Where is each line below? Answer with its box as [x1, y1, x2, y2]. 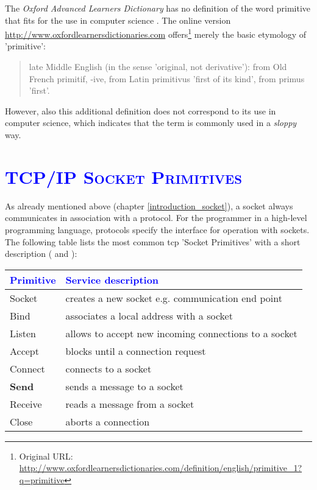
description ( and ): [5, 247, 77, 260]
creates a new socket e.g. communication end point [65, 290, 282, 305]
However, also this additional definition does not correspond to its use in [5, 104, 276, 117]
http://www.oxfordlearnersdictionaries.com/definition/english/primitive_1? [19, 461, 302, 474]
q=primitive [19, 473, 65, 486]
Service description [65, 272, 159, 287]
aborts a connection [65, 414, 150, 429]
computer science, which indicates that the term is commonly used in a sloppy [5, 116, 297, 129]
